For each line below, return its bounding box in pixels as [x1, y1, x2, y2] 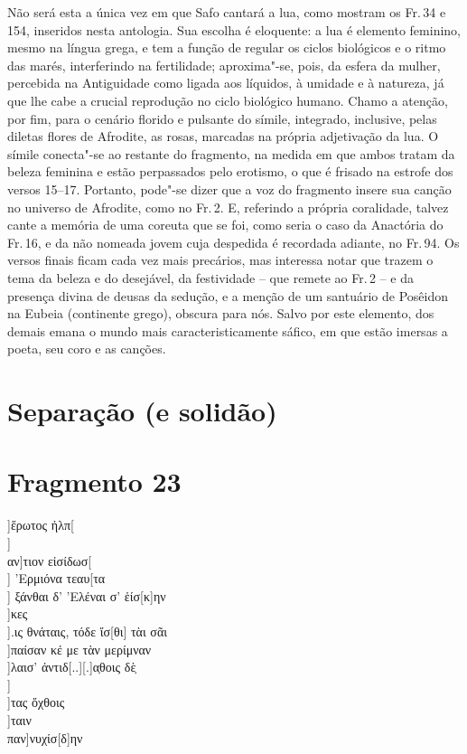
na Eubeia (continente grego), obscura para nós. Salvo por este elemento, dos [7, 304, 434, 323]
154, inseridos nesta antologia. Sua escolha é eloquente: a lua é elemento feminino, [7, 20, 461, 39]
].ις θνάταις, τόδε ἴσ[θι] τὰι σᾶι [7, 621, 167, 640]
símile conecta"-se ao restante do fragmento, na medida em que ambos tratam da [7, 144, 455, 163]
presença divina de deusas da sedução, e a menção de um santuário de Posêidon [7, 286, 448, 305]
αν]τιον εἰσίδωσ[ [7, 551, 92, 570]
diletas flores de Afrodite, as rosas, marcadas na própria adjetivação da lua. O [7, 127, 439, 146]
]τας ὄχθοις [7, 693, 65, 712]
